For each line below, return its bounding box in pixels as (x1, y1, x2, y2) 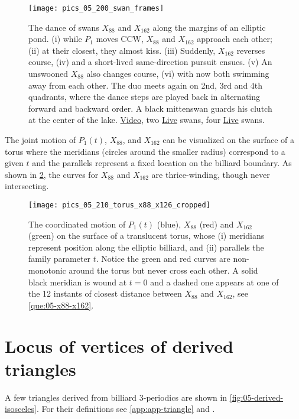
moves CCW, (96, 33, 144, 45)
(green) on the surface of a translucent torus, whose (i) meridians (28, 229, 265, 242)
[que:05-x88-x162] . (28, 298, 94, 311)
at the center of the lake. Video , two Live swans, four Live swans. (28, 113, 265, 126)
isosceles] (5, 402, 37, 415)
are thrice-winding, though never (151, 168, 270, 180)
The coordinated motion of (28, 217, 126, 230)
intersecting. (5, 180, 49, 192)
